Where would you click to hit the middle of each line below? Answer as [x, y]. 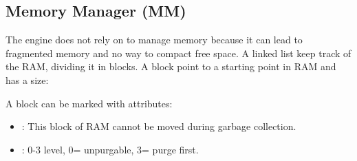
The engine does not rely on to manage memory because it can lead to [154, 40]
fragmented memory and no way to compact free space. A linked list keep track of [178, 53]
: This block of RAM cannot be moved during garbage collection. [159, 126]
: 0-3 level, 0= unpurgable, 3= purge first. [110, 149]
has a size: [27, 79]
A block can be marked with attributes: [89, 103]
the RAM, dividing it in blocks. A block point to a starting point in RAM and [171, 66]
